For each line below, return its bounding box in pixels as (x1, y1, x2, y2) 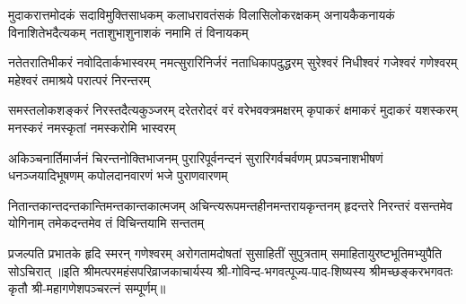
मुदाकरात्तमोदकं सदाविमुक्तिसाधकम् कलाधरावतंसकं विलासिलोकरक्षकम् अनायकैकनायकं (8, 5, 395, 23)
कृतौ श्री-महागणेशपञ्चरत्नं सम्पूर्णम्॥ (8, 279, 166, 298)
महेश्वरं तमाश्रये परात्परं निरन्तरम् (8, 70, 151, 89)
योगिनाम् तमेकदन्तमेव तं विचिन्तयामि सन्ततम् (8, 213, 204, 232)
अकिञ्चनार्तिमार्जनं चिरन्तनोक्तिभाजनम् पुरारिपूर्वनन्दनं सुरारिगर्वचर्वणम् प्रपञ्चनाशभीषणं (8, 148, 383, 167)
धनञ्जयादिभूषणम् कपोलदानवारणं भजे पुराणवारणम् (8, 166, 228, 185)
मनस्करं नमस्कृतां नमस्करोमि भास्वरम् (8, 117, 176, 136)
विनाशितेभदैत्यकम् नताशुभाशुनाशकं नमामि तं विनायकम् (8, 22, 249, 41)
